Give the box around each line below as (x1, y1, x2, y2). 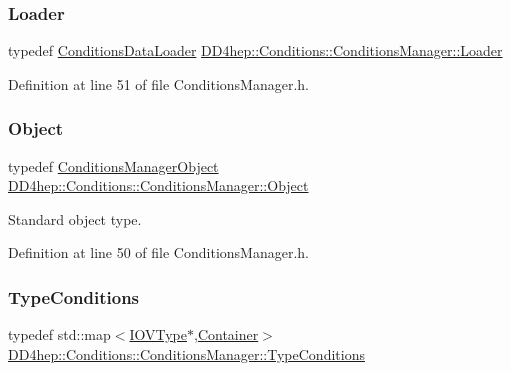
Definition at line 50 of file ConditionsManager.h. (8, 242, 309, 263)
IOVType (129, 324, 187, 345)
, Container (193, 324, 259, 345)
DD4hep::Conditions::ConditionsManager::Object (8, 175, 309, 196)
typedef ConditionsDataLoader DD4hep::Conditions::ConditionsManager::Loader (8, 40, 503, 61)
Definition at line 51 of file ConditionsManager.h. (8, 73, 309, 94)
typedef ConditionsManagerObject (8, 155, 219, 176)
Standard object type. (8, 208, 142, 229)
